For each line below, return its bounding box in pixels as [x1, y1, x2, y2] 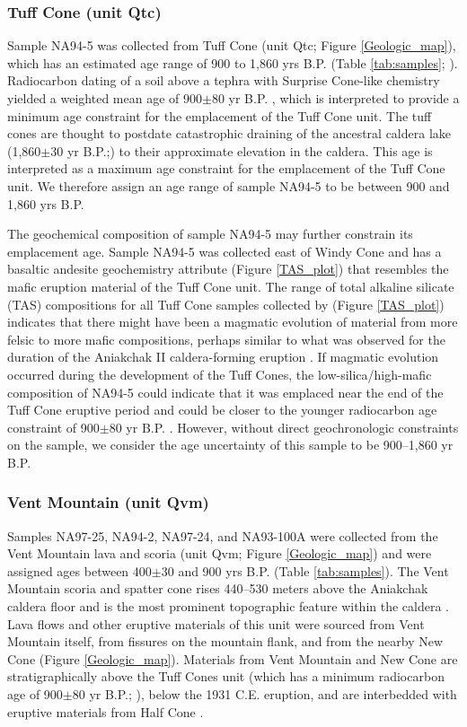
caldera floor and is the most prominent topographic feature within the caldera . [7, 597, 449, 616]
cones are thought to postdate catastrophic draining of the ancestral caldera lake [7, 124, 452, 143]
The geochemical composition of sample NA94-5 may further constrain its [7, 224, 413, 243]
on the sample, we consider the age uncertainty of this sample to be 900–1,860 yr [7, 435, 454, 454]
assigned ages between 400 [7, 561, 152, 580]
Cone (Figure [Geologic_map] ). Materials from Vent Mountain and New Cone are [7, 649, 458, 668]
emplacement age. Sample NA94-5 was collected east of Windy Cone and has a [7, 241, 442, 260]
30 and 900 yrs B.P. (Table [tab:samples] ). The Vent [161, 561, 449, 580]
